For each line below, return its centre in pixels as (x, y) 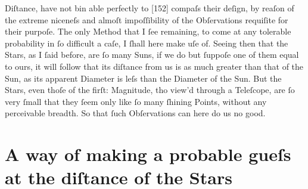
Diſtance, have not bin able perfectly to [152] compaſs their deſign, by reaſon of (150, 8)
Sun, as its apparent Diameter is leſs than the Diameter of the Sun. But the (143, 78)
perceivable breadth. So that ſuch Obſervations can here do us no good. (135, 113)
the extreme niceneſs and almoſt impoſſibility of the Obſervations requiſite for (147, 19)
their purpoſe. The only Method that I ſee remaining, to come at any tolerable (148, 31)
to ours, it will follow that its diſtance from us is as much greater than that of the (154, 66)
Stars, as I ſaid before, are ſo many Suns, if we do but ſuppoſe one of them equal (152, 55)
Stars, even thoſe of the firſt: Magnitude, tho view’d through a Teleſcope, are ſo (150, 90)
